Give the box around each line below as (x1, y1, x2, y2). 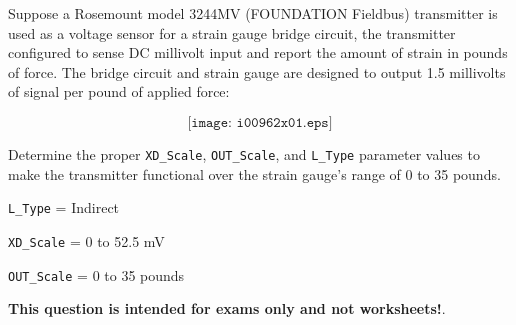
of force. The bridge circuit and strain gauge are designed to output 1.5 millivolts (8, 61, 506, 82)
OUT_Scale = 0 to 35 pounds (8, 264, 185, 285)
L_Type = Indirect (8, 197, 120, 218)
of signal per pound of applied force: (8, 81, 230, 102)
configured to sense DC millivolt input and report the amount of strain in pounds (8, 42, 508, 63)
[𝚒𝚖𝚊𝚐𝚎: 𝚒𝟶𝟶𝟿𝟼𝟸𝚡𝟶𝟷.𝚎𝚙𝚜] (187, 115, 333, 130)
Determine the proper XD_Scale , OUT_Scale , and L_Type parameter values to (8, 143, 480, 164)
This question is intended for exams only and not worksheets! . (8, 298, 446, 319)
